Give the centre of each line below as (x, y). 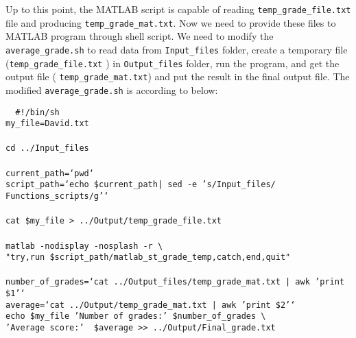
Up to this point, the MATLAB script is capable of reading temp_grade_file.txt (178, 9)
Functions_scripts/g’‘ (57, 196)
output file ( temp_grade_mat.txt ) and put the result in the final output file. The (178, 76)
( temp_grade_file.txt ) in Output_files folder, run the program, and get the (173, 63)
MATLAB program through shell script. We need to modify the (140, 36)
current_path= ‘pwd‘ (50, 173)
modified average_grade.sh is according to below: (112, 89)
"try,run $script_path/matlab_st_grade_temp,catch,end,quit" (148, 257)
